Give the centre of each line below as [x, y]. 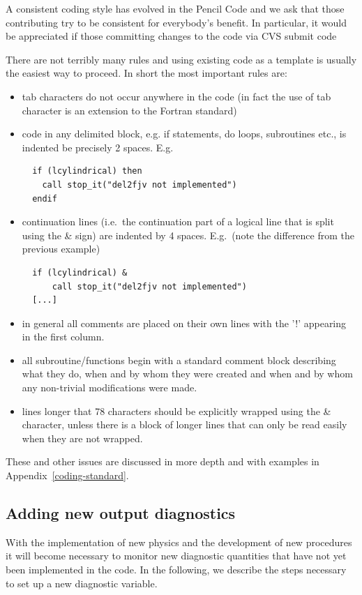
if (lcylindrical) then [87, 171]
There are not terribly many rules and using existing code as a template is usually [181, 59]
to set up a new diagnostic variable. [82, 583]
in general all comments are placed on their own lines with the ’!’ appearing [184, 323]
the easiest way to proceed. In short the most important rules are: [146, 73]
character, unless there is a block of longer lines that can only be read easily [184, 424]
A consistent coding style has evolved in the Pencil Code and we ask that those [175, 8]
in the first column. [63, 337]
